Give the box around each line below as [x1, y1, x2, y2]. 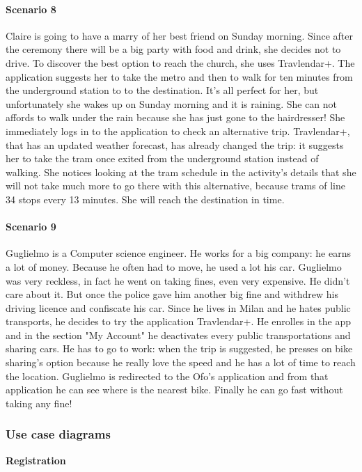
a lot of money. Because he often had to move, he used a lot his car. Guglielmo [6, 259, 342, 274]
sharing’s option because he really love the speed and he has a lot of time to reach [6, 355, 356, 370]
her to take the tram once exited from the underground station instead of [6, 151, 319, 166]
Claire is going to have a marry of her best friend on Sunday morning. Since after [6, 28, 354, 42]
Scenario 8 [6, 1, 56, 16]
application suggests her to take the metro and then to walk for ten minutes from [6, 69, 353, 84]
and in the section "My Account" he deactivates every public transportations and [6, 327, 351, 342]
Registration [6, 453, 66, 467]
